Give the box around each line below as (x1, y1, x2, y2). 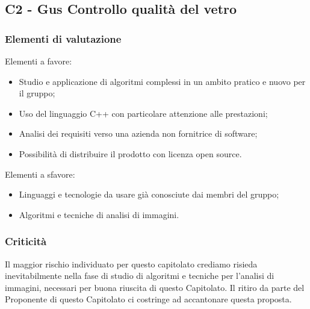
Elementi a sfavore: (5, 167, 75, 180)
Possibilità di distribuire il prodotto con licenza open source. (19, 147, 242, 160)
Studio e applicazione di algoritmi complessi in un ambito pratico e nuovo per (19, 75, 306, 87)
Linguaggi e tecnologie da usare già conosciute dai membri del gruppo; (19, 188, 279, 201)
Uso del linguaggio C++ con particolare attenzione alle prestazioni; (19, 107, 268, 119)
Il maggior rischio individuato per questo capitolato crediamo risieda (5, 257, 258, 270)
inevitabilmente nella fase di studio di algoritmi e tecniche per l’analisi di (5, 269, 274, 282)
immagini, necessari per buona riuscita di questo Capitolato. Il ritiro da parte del (5, 281, 305, 293)
